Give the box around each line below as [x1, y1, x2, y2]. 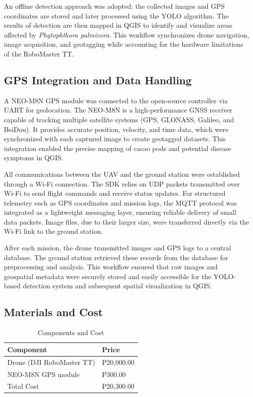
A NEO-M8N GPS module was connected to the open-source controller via [4, 95, 228, 105]
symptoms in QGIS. [4, 152, 63, 163]
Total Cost [7, 381, 39, 391]
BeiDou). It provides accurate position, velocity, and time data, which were [4, 124, 229, 134]
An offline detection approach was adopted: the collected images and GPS [4, 1, 225, 11]
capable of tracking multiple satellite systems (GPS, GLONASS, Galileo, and [4, 114, 234, 124]
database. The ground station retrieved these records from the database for [4, 252, 229, 262]
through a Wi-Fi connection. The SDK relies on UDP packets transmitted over [4, 178, 240, 189]
